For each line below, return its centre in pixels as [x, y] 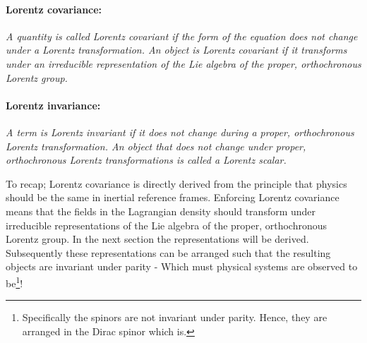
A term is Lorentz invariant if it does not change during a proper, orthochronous [180, 132]
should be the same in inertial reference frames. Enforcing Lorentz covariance [173, 197]
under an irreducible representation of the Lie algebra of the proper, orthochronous [183, 63]
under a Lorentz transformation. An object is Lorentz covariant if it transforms [176, 50]
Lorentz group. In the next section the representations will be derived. [157, 239]
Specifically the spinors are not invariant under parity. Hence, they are [175, 317]
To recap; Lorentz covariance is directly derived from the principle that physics [176, 183]
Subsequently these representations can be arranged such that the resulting [168, 252]
